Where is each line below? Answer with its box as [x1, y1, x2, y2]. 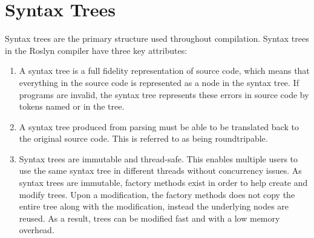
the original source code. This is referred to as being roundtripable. [19, 132, 268, 145]
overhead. [19, 223, 54, 236]
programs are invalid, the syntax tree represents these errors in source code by [19, 88, 309, 101]
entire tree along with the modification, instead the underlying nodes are [19, 200, 289, 213]
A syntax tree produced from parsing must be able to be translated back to [19, 120, 299, 133]
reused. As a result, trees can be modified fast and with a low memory [19, 211, 280, 224]
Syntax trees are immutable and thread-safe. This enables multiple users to [19, 152, 298, 165]
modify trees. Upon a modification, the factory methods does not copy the [19, 188, 295, 200]
